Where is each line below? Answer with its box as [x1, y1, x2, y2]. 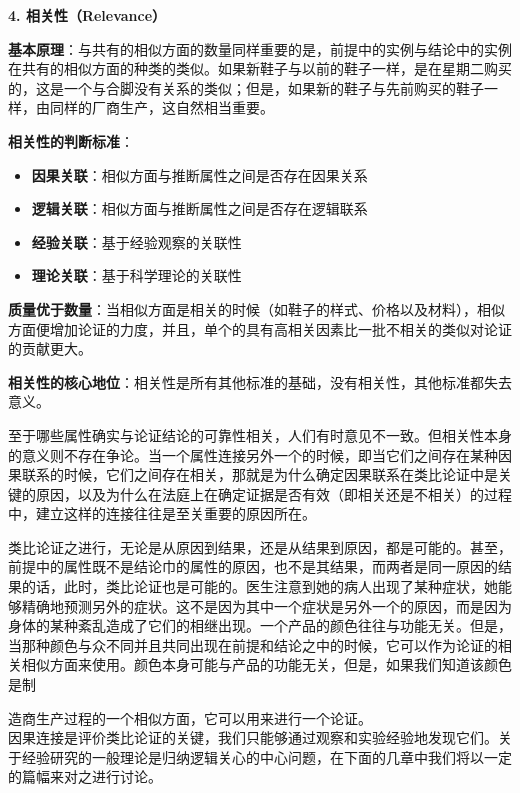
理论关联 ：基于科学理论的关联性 [31, 265, 242, 286]
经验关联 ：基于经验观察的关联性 [31, 231, 242, 252]
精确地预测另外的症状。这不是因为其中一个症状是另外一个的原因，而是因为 [21, 595, 512, 616]
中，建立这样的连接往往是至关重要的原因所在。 [8, 503, 316, 524]
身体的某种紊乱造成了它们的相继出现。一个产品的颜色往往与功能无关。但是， [8, 615, 512, 636]
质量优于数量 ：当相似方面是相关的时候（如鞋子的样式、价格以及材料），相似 [8, 298, 505, 319]
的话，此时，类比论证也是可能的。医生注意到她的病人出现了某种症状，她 [21, 576, 498, 597]
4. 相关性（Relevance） [8, 5, 167, 25]
